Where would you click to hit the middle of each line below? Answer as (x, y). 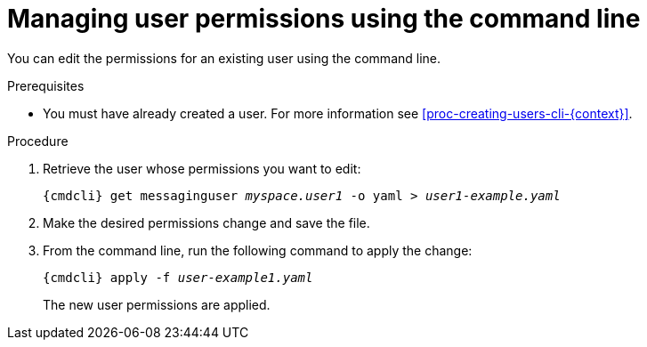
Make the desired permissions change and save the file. (206, 222)
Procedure (38, 141)
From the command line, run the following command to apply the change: (258, 250)
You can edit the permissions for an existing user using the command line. (224, 58)
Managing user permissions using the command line (324, 19)
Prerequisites (46, 85)
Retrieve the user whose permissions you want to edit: (202, 168)
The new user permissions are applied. (157, 304)
